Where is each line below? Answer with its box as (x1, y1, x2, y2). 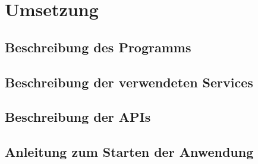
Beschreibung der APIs (5, 108, 151, 126)
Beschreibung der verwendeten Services (5, 72, 253, 91)
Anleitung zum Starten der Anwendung (5, 143, 254, 161)
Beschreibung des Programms (5, 37, 191, 56)
